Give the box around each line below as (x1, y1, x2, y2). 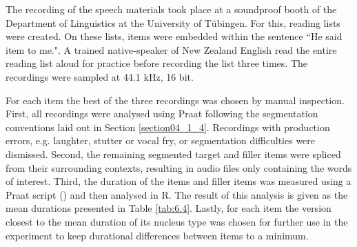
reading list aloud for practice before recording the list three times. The (6, 56, 308, 70)
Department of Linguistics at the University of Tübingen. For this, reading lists (6, 15, 340, 30)
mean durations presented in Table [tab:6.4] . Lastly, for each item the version (6, 201, 331, 215)
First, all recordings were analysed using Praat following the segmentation (6, 106, 318, 121)
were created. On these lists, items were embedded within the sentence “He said (6, 29, 343, 43)
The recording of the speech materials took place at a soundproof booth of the (6, 2, 337, 16)
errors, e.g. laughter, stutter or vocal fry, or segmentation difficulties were (6, 133, 316, 148)
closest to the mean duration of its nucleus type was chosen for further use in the (6, 214, 348, 228)
